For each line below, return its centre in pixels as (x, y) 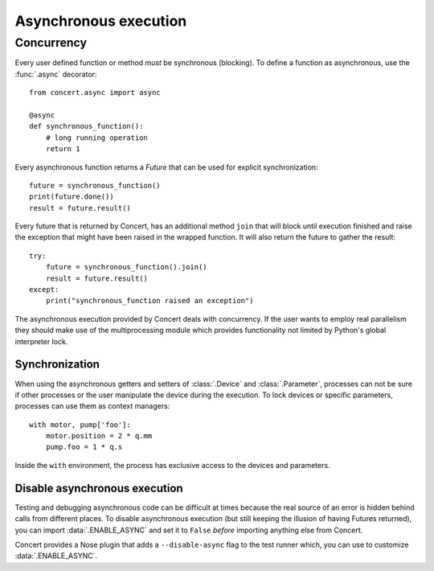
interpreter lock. (41, 341)
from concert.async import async (95, 93)
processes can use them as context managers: (92, 406)
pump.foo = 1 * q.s (84, 447)
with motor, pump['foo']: (80, 425)
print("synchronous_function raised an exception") (149, 301)
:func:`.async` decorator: (56, 74)
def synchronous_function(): (86, 126)
